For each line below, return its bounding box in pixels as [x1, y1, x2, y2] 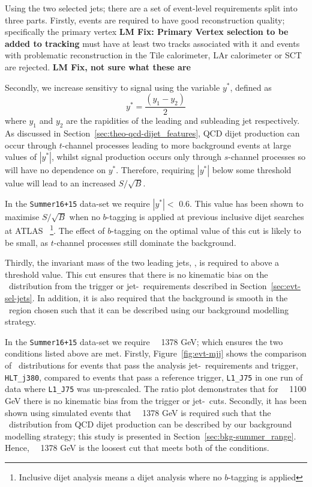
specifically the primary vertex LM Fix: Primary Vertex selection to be [5, 25, 289, 38]
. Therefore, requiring [116, 164, 195, 176]
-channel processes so [228, 150, 305, 163]
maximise [5, 210, 40, 222]
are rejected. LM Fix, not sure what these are [5, 60, 191, 73]
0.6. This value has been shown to [179, 197, 304, 209]
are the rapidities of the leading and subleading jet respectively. [66, 114, 300, 127]
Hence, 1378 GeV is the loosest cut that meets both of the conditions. [5, 441, 269, 454]
